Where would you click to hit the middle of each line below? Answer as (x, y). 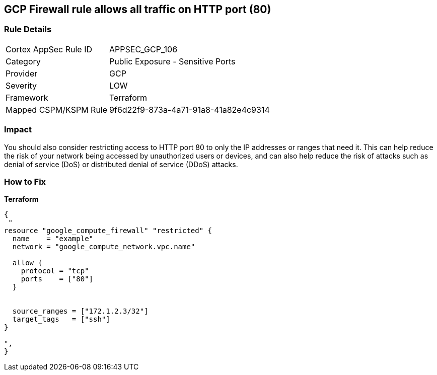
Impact (18, 130)
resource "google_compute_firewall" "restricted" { (108, 231)
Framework (27, 97)
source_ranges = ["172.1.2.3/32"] (80, 311)
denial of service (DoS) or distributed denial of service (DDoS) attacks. (121, 164)
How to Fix (25, 181)
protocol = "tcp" (55, 271)
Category (23, 61)
